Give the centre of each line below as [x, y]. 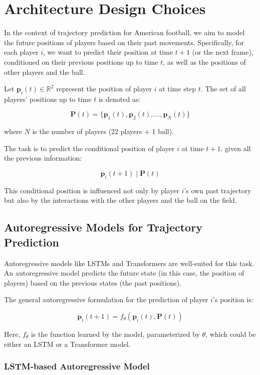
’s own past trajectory [218, 190]
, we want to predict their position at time [108, 52]
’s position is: [233, 299]
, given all [236, 148]
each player [21, 52]
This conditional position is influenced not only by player [92, 190]
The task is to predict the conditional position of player [89, 148]
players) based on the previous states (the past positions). [93, 282]
